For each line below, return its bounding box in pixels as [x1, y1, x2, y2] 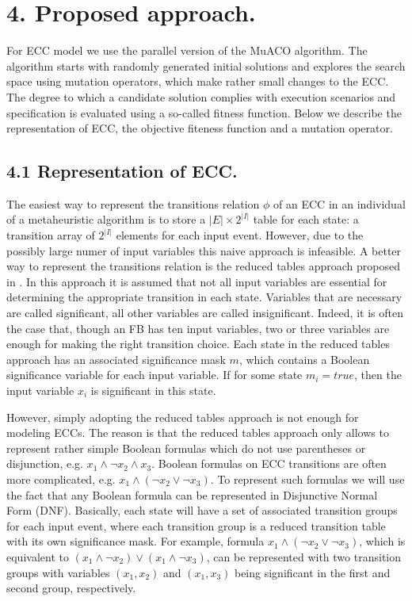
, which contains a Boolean [238, 350, 370, 367]
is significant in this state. [90, 382, 216, 399]
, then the [354, 366, 402, 383]
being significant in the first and [234, 564, 391, 580]
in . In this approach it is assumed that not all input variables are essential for [6, 273, 387, 289]
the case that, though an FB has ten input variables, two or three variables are [6, 320, 390, 336]
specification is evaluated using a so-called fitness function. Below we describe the [6, 104, 402, 121]
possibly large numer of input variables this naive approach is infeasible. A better [6, 242, 402, 258]
